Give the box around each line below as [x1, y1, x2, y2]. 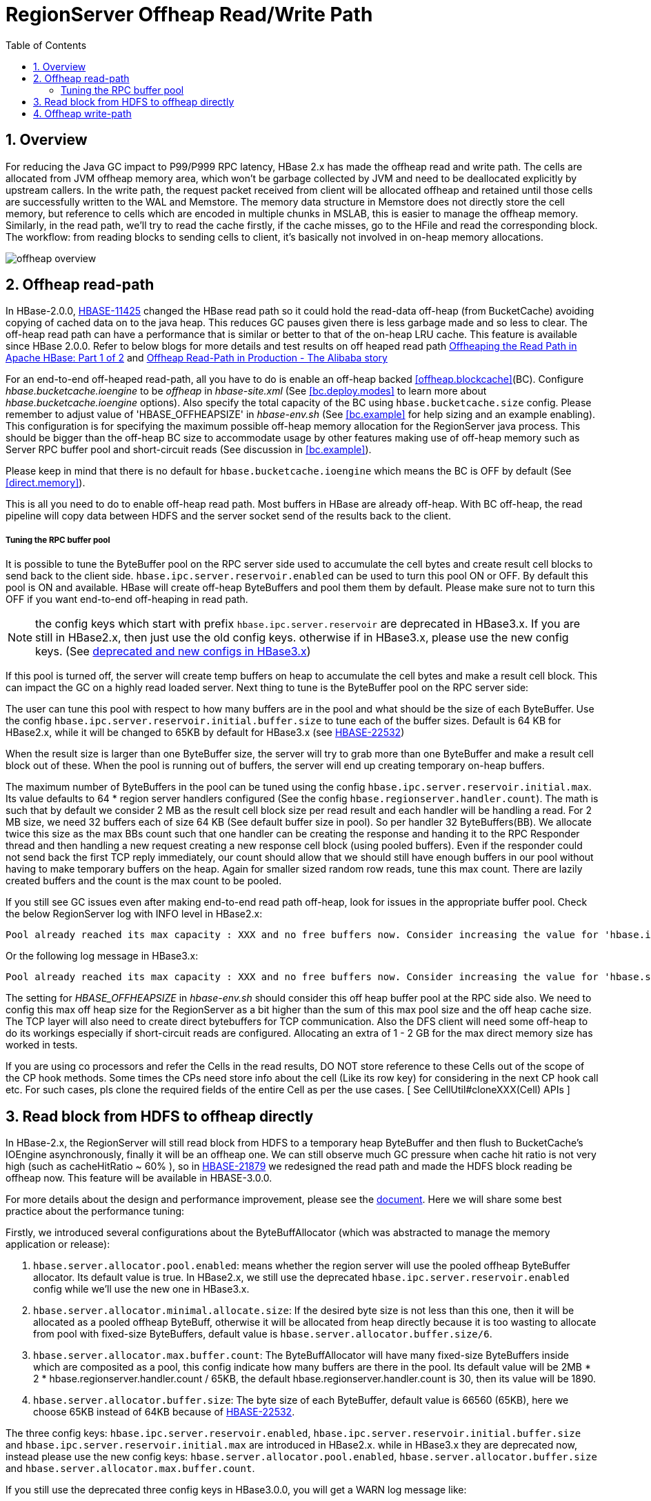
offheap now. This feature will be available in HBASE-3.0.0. [6, 1172, 272, 1184]
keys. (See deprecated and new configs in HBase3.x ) [35, 644, 311, 659]
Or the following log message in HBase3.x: [6, 950, 199, 962]
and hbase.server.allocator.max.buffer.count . [6, 1462, 255, 1475]
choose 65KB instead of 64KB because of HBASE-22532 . [33, 1406, 295, 1418]
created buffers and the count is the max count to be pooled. [6, 875, 282, 887]
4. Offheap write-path [33, 107, 132, 119]
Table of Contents [6, 39, 87, 51]
